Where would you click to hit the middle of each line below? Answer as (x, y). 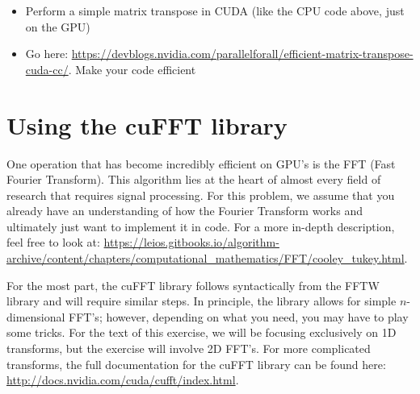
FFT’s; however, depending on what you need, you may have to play (239, 316)
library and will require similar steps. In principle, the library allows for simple (202, 301)
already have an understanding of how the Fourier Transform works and (185, 211)
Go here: (47, 54)
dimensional (36, 316)
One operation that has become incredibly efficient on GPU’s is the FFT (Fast (201, 163)
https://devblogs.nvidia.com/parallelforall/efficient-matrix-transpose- (242, 54)
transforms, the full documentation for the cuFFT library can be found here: (196, 364)
